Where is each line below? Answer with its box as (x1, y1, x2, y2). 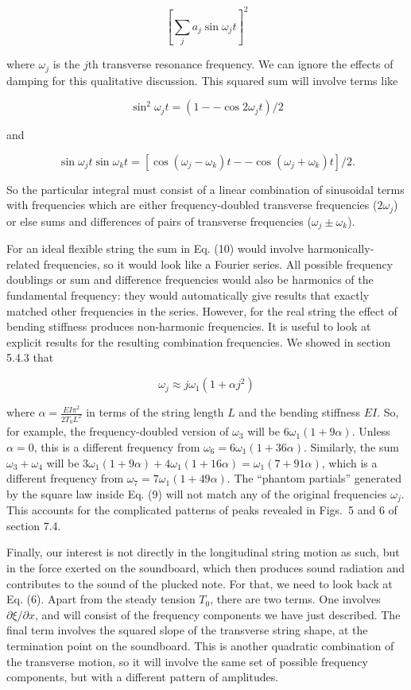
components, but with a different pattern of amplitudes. (6, 669, 279, 685)
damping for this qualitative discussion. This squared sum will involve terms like (6, 72, 398, 88)
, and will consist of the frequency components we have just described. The (35, 606, 401, 622)
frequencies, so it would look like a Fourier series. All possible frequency (43, 255, 394, 272)
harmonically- (307, 240, 374, 257)
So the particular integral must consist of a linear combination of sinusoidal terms (6, 180, 405, 197)
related (6, 255, 41, 272)
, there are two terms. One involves (210, 591, 381, 607)
